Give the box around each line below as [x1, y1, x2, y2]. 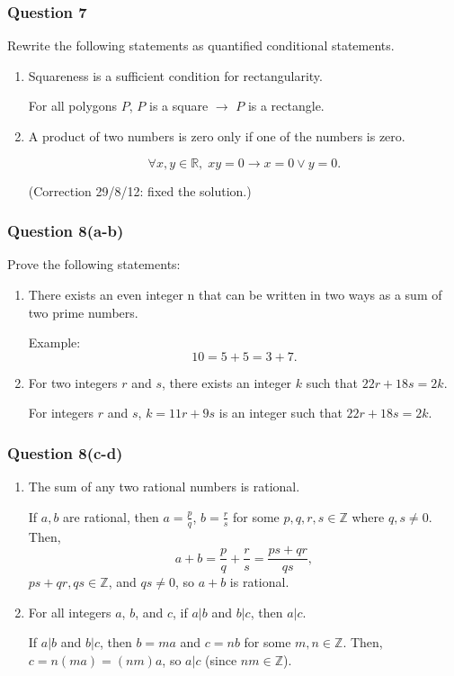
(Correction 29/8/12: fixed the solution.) [28, 181, 252, 200]
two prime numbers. [28, 302, 138, 321]
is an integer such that [218, 403, 343, 422]
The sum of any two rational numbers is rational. [28, 477, 300, 496]
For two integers [28, 373, 118, 392]
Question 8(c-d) [7, 441, 123, 464]
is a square [149, 96, 209, 115]
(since [205, 651, 237, 670]
